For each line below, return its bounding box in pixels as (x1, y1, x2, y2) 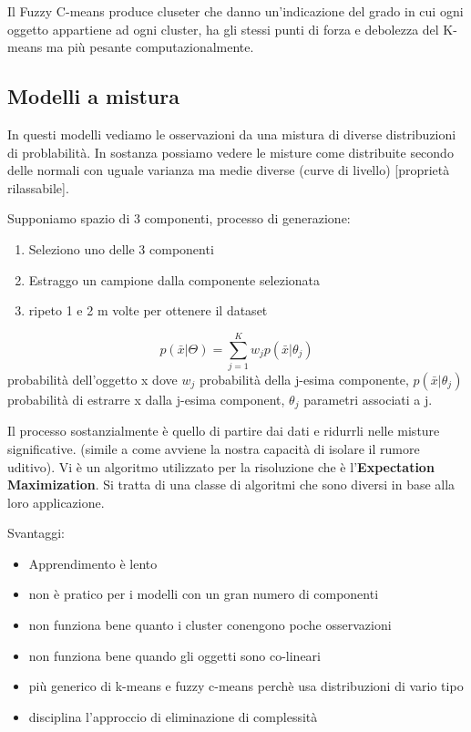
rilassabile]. (7, 178, 69, 197)
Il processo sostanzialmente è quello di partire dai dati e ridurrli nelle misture (7, 421, 440, 440)
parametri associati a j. (303, 389, 433, 408)
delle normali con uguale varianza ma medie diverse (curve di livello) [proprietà (7, 160, 450, 180)
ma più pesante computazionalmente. (46, 37, 254, 57)
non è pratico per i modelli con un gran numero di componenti (28, 584, 379, 603)
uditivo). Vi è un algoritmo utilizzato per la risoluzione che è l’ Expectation (7, 457, 435, 476)
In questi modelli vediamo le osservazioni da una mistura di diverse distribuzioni (7, 124, 456, 143)
